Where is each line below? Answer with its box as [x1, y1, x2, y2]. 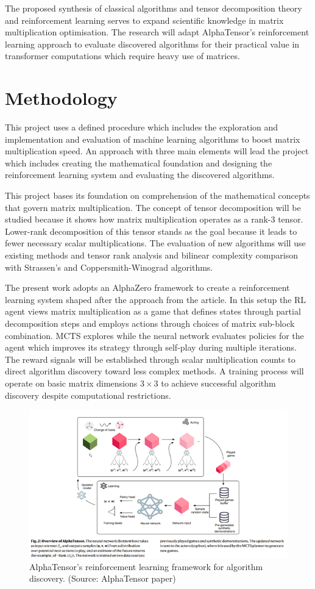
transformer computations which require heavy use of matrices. [5, 49, 240, 62]
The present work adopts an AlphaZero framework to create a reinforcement [5, 281, 290, 294]
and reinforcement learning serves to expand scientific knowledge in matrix [5, 13, 284, 26]
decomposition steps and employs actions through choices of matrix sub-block [5, 317, 295, 329]
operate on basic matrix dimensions [5, 376, 138, 389]
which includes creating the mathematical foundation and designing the [5, 156, 272, 169]
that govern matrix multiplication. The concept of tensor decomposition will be [5, 201, 301, 213]
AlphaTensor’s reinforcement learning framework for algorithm [29, 560, 263, 573]
